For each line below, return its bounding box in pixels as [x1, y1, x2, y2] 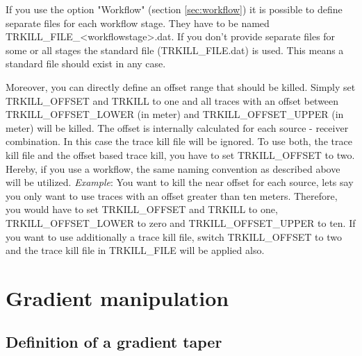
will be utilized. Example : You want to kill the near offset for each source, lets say [6, 175, 354, 189]
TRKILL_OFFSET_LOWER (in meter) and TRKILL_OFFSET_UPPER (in [6, 107, 344, 121]
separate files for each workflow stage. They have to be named [6, 15, 270, 30]
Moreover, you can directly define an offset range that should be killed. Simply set [6, 79, 356, 94]
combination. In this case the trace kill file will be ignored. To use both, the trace [6, 134, 352, 149]
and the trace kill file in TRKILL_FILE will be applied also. [6, 243, 265, 257]
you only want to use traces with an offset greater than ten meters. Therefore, [6, 188, 338, 203]
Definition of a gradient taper [6, 331, 222, 353]
